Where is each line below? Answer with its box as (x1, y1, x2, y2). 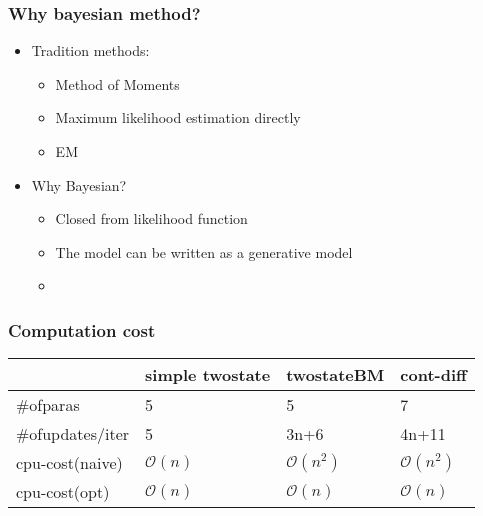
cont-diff (400, 363, 467, 387)
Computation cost (8, 317, 156, 342)
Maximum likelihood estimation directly (55, 107, 301, 128)
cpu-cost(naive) (16, 451, 123, 475)
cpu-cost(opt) (16, 480, 110, 504)
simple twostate (145, 363, 271, 387)
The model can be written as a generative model (55, 241, 353, 262)
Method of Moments (55, 73, 180, 94)
